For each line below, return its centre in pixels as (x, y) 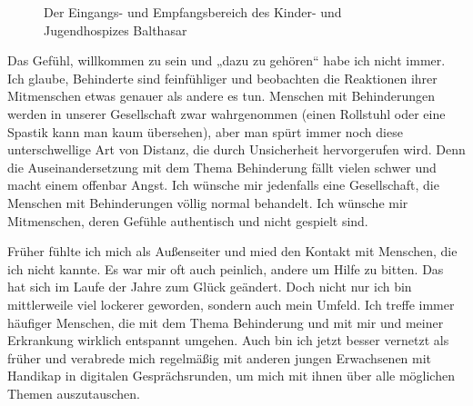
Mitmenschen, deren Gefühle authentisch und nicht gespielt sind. (188, 220)
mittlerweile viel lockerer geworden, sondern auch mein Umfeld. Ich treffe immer (231, 304)
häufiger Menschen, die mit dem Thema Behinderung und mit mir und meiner (226, 322)
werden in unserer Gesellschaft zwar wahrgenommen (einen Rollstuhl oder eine (226, 113)
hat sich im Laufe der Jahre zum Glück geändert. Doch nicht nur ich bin (210, 287)
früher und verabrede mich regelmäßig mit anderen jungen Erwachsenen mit (220, 357)
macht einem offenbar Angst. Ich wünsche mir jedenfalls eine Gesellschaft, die (223, 185)
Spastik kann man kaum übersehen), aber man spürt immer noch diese (205, 131)
